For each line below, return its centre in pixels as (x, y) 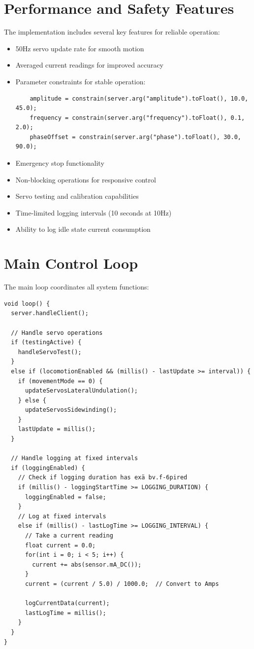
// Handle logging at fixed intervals (75, 458)
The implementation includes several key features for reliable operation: (112, 32)
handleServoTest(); (50, 352)
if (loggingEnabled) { (48, 468)
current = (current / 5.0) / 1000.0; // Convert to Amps (122, 584)
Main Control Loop (71, 263)
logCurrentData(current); (67, 603)
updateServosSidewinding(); (71, 410)
